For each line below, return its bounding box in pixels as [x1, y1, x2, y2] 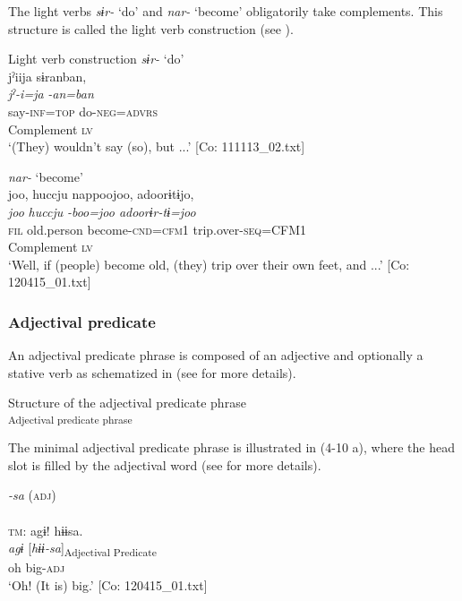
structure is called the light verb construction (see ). [8, 19, 294, 38]
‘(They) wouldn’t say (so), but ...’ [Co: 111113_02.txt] [8, 137, 305, 156]
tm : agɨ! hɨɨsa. [8, 520, 83, 539]
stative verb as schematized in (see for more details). [8, 363, 296, 382]
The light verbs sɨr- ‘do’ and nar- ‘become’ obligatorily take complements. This [8, 2, 443, 20]
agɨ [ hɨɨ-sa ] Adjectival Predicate [8, 538, 157, 559]
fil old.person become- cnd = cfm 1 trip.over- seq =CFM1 [8, 219, 307, 238]
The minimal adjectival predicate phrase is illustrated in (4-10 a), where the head [8, 438, 455, 457]
